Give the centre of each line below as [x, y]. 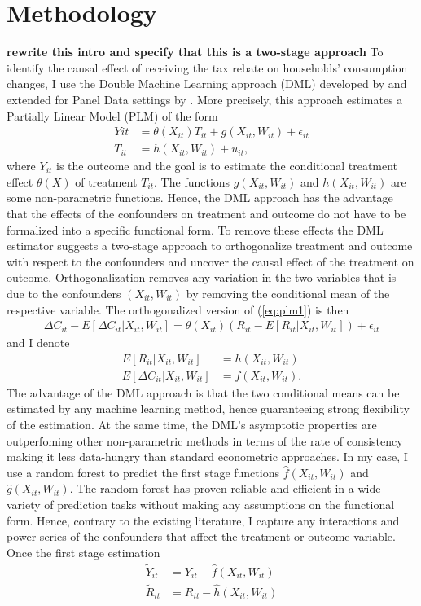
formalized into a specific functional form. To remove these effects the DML [195, 229]
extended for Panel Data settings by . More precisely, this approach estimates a [205, 99]
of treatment [106, 181]
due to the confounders [64, 293]
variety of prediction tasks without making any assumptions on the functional [201, 504]
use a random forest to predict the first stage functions [143, 472]
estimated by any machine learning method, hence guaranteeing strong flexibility [208, 408]
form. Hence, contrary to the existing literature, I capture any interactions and [203, 520]
